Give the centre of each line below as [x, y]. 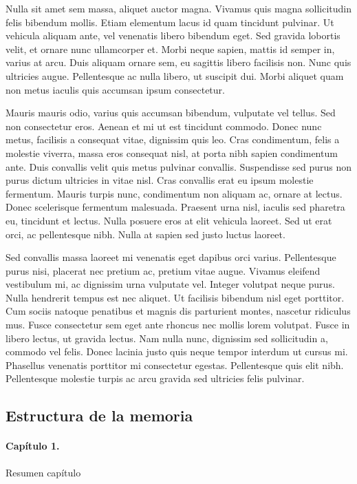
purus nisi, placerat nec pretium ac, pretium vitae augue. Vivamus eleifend [163, 270]
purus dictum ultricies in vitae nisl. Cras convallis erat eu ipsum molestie [160, 180]
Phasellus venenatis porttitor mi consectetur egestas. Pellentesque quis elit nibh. [175, 365]
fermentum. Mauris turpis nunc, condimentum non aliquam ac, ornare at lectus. [174, 193]
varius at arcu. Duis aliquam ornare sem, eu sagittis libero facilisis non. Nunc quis [178, 62]
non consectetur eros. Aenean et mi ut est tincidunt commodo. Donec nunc [164, 126]
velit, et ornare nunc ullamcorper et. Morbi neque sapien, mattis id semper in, [170, 49]
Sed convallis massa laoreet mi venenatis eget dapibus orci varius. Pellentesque [171, 257]
